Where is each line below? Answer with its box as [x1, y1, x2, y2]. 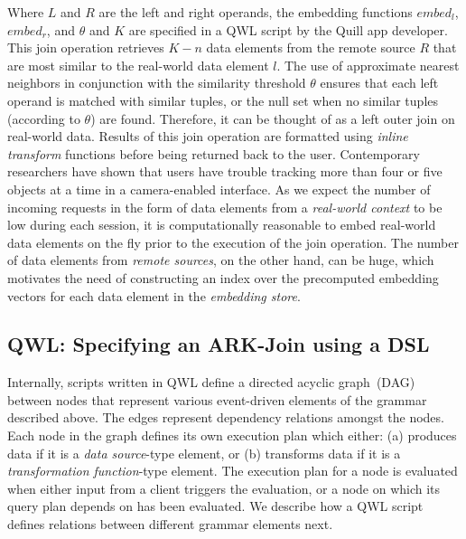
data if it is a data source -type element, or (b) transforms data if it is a [7, 443, 401, 462]
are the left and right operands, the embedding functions [98, 3, 413, 21]
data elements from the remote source [206, 38, 415, 57]
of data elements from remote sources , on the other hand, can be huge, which [7, 251, 434, 269]
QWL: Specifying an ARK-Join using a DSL [7, 330, 430, 358]
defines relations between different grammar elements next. [7, 515, 333, 534]
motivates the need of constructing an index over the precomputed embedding [7, 268, 439, 287]
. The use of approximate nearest [276, 55, 460, 74]
